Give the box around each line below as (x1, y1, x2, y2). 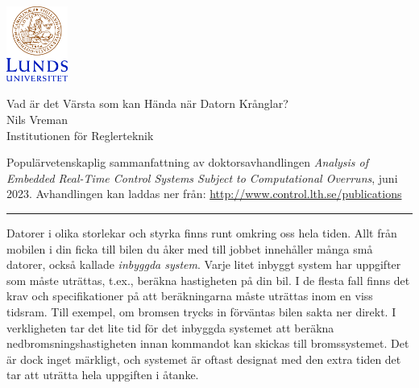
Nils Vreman (6, 111, 68, 128)
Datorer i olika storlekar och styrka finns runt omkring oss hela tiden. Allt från (6, 225, 397, 241)
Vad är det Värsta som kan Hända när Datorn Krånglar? (6, 95, 288, 112)
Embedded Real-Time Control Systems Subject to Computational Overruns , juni (6, 169, 398, 186)
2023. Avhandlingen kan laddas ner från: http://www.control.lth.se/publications (6, 185, 402, 202)
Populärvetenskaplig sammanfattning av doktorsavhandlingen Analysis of (6, 154, 368, 171)
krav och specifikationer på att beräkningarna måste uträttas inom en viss (6, 287, 373, 304)
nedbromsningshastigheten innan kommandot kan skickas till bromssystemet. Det (6, 335, 409, 352)
